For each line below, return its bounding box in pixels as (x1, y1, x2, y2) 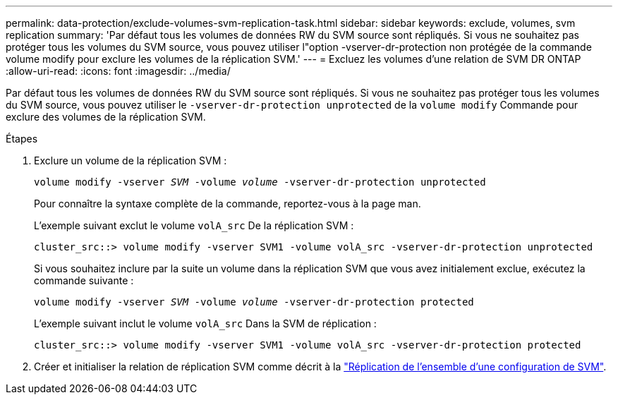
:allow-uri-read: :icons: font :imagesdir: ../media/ (6, 65, 231, 77)
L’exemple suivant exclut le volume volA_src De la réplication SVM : (34, 219, 354, 231)
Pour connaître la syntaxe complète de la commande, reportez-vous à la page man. (34, 198, 421, 210)
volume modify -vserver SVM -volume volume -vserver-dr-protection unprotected (34, 176, 486, 188)
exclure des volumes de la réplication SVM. (6, 111, 206, 123)
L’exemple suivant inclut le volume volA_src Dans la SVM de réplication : (34, 317, 377, 329)
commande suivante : (34, 274, 134, 286)
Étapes (6, 133, 38, 145)
